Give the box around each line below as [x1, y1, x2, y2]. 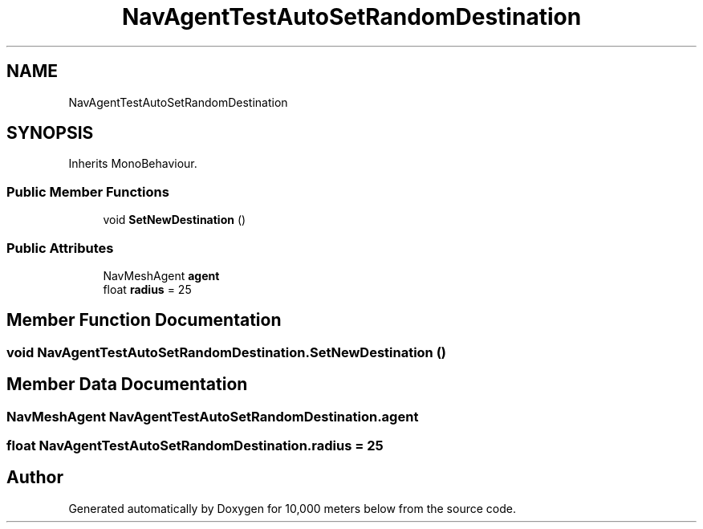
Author [6, 467, 63, 488]
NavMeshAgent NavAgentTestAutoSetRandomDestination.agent [6, 408, 419, 425]
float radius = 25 [103, 282, 192, 296]
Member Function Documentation [6, 310, 282, 331]
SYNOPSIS [6, 123, 94, 144]
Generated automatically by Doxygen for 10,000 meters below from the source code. [68, 501, 516, 515]
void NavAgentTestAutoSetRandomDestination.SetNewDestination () [6, 344, 447, 360]
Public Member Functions [6, 183, 169, 200]
